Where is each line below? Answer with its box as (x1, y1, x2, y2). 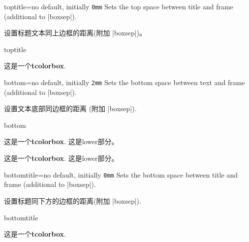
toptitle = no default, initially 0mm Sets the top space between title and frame (4, 1, 233, 11)
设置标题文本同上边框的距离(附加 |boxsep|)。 (4, 28, 147, 38)
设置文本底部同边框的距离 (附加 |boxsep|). (4, 103, 137, 114)
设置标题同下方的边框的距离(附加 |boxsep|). (4, 195, 141, 206)
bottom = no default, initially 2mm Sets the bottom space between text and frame (4, 77, 245, 88)
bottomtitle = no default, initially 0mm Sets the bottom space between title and (4, 169, 238, 180)
